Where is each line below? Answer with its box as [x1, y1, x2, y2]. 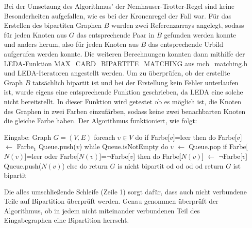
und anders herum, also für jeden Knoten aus [4, 39, 139, 49]
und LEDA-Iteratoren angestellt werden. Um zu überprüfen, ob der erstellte [4, 68, 230, 78]
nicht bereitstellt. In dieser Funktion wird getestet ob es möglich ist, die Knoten [4, 96, 242, 106]
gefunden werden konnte [164, 29, 236, 39]
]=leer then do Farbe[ [173, 132, 237, 142]
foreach [94, 132, 116, 142]
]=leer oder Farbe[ [24, 151, 79, 161]
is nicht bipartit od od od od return [118, 160, 224, 171]
